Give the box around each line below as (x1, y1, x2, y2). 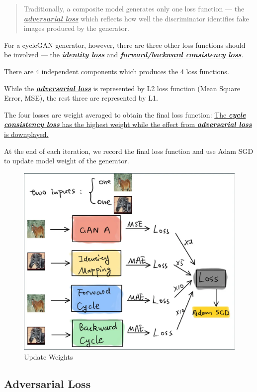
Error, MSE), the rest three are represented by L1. (4, 93, 158, 103)
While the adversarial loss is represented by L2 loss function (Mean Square (4, 83, 240, 93)
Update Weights (24, 351, 73, 362)
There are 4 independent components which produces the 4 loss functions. (4, 66, 229, 76)
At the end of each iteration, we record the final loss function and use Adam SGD (4, 145, 254, 156)
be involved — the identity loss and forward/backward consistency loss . (4, 49, 244, 60)
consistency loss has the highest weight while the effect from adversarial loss (4, 119, 252, 130)
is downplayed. (4, 129, 49, 139)
